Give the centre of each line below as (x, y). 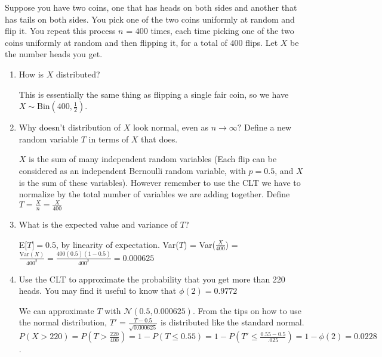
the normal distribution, (63, 322)
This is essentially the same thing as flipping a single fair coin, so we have (154, 94)
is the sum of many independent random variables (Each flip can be (153, 159)
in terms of (109, 139)
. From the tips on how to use (247, 310)
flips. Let (262, 42)
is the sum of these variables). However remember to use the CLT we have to (160, 182)
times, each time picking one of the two (222, 31)
